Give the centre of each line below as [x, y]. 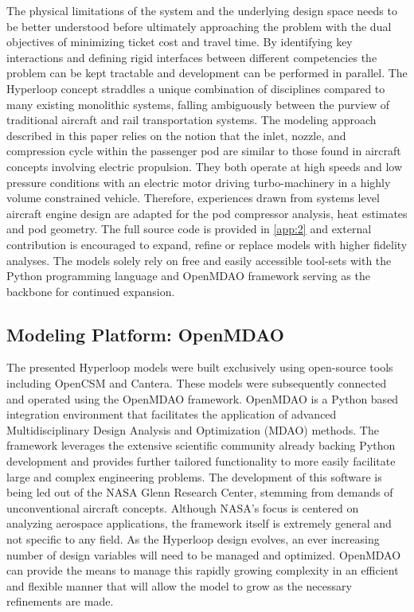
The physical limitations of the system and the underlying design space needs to [202, 10]
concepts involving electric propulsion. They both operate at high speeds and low [205, 166]
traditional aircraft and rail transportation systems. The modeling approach [191, 120]
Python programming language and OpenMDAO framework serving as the [188, 276]
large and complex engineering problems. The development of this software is [194, 476]
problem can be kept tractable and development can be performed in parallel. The [207, 73]
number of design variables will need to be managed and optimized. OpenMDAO [204, 554]
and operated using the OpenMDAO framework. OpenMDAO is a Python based [203, 398]
